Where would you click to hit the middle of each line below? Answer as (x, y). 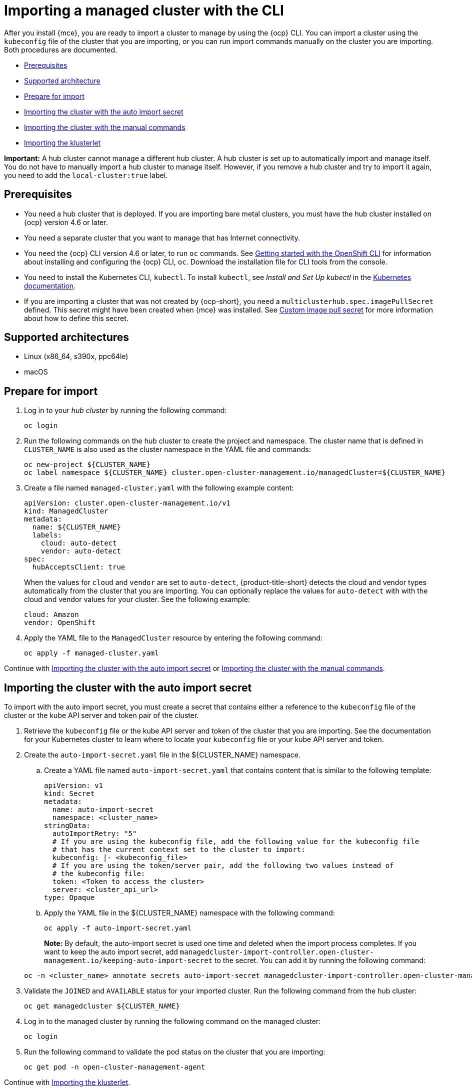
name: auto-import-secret (103, 810)
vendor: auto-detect (81, 551)
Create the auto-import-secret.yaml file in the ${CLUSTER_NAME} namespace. (162, 755)
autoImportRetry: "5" (94, 834)
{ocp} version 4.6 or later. (66, 222)
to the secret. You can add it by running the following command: (320, 960)
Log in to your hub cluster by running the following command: (125, 410)
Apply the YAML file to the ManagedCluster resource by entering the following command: (173, 638)
